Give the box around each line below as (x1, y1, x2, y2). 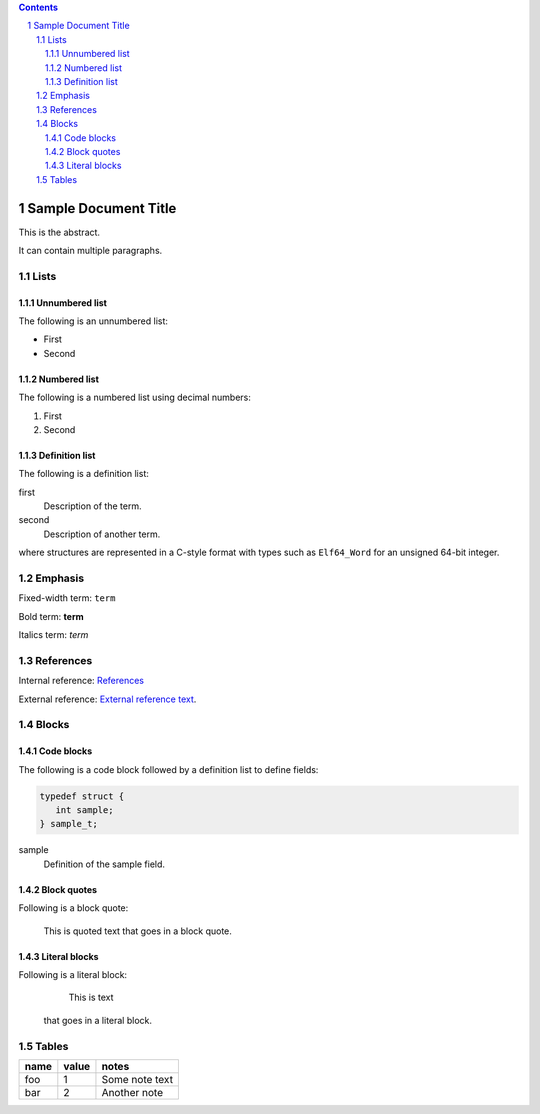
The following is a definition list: (18, 468, 149, 480)
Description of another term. (43, 528, 161, 540)
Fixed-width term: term (18, 592, 116, 604)
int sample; (55, 805, 114, 816)
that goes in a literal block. (43, 1014, 153, 1026)
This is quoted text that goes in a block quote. (43, 925, 232, 937)
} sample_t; (39, 818, 99, 830)
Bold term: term (18, 610, 84, 622)
